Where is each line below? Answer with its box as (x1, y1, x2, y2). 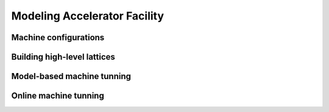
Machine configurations (11, 32, 105, 43)
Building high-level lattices (11, 52, 116, 62)
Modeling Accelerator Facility (11, 9, 164, 23)
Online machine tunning (11, 91, 105, 101)
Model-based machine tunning (11, 71, 131, 82)
